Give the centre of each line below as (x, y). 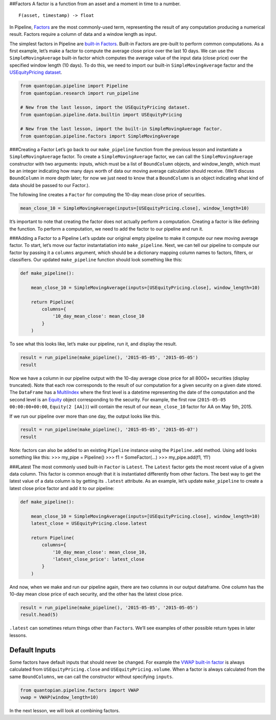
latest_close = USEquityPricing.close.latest (89, 523)
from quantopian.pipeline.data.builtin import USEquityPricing (101, 115)
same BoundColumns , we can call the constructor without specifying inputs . (91, 676)
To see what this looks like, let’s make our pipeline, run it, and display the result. (93, 344)
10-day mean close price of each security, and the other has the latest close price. (96, 594)
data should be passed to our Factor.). (50, 185)
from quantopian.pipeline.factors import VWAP (79, 690)
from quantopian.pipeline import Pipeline (74, 86)
